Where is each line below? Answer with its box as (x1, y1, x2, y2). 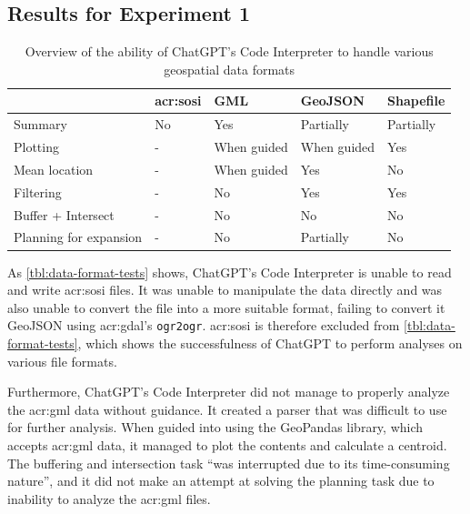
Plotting (14, 137, 59, 156)
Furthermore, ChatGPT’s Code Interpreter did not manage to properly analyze (7, 382, 450, 401)
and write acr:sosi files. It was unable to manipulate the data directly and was (7, 280, 443, 299)
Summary (14, 115, 67, 134)
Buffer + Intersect (14, 205, 115, 224)
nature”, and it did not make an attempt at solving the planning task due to (7, 471, 435, 490)
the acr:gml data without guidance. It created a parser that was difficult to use (7, 399, 447, 418)
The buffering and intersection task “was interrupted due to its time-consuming (7, 453, 450, 472)
